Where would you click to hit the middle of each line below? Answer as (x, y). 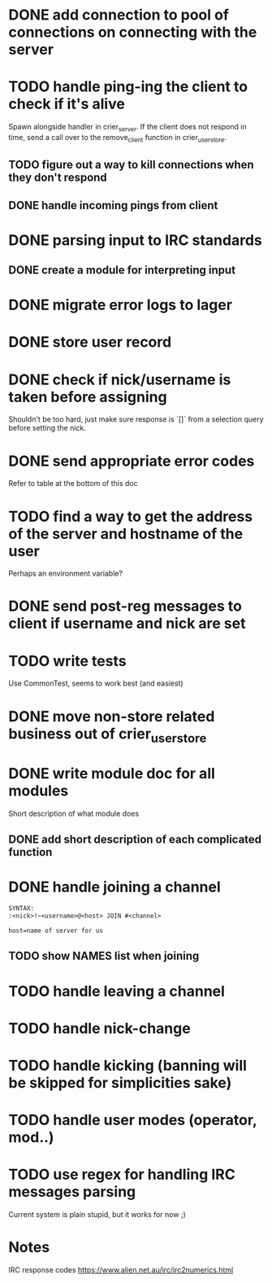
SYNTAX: (22, 909)
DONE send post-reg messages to (125, 606)
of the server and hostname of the (126, 534)
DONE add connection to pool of (119, 15)
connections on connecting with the (133, 32)
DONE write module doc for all (112, 774)
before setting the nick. (47, 428)
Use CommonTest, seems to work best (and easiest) (96, 683)
